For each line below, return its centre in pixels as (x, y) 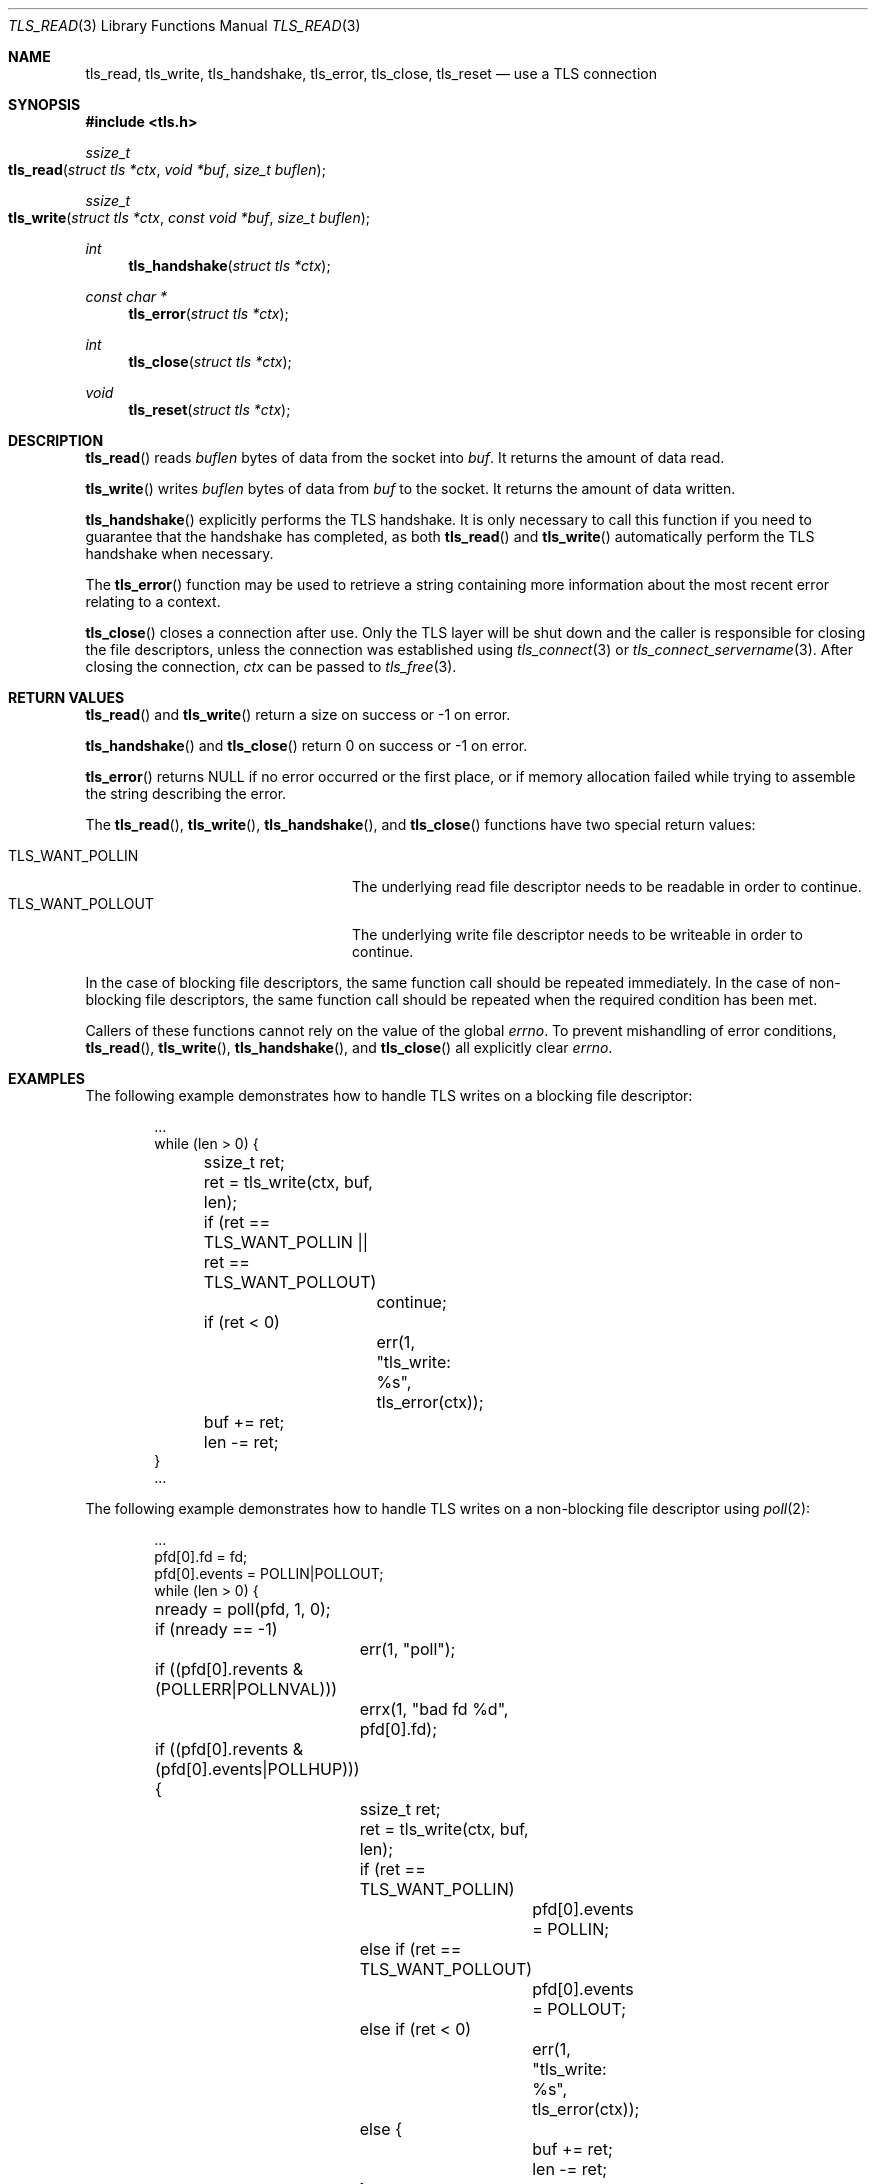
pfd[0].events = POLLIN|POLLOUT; (269, 1573)
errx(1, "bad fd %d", (434, 1709)
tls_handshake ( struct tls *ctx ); (229, 265)
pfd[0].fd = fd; (201, 1556)
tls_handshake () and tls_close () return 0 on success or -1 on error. (306, 745)
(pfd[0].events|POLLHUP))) (257, 1769)
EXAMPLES (46, 1078)
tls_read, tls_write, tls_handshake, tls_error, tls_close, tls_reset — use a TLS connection (371, 73)
